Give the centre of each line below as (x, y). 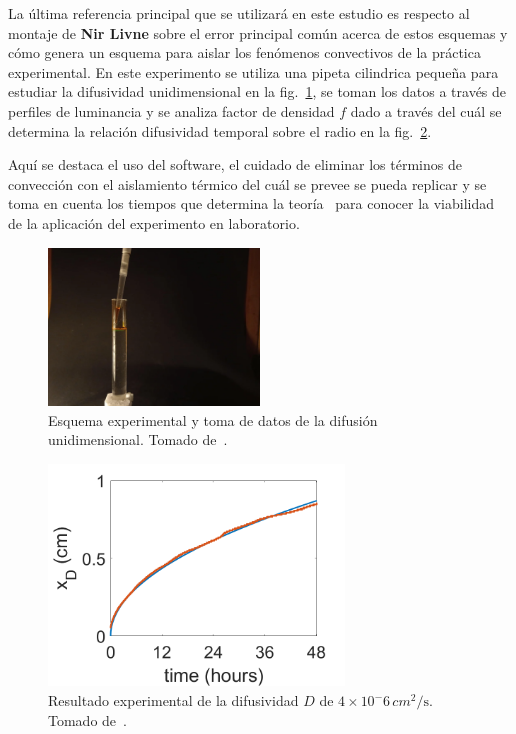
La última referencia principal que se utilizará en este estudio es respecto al (239, 13)
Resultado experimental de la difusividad (173, 700)
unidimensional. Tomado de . (138, 439)
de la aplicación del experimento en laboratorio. (154, 222)
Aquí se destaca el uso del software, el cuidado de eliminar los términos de (235, 164)
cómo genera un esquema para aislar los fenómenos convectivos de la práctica (244, 52)
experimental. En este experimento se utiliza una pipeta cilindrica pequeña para (253, 71)
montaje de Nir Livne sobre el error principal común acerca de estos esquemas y (258, 32)
